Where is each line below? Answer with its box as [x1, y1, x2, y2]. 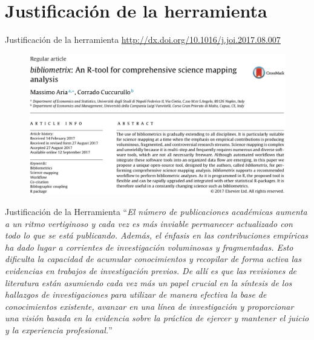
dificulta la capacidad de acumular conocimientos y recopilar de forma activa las [5, 252, 301, 265]
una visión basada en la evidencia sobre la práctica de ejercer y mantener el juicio [5, 312, 309, 324]
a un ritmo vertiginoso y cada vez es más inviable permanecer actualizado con [5, 217, 293, 229]
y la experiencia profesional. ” [5, 323, 113, 336]
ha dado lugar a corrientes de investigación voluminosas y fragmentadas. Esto [5, 240, 293, 253]
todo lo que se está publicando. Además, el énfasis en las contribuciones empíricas [5, 229, 309, 242]
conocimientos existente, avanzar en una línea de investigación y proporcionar [5, 300, 294, 312]
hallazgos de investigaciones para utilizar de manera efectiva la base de [5, 288, 267, 301]
